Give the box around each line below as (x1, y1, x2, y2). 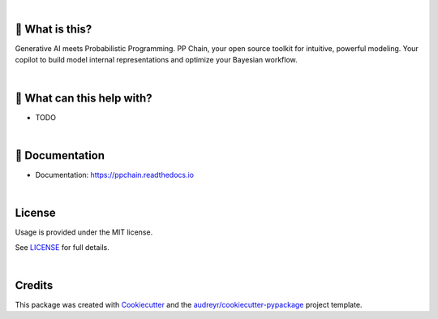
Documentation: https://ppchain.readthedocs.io (35, 170, 195, 179)
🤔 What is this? (15, 22, 92, 36)
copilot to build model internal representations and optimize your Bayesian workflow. (15, 55, 298, 65)
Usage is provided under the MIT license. (15, 227, 153, 237)
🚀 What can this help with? (15, 91, 153, 105)
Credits (15, 278, 54, 292)
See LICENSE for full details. (15, 242, 109, 252)
